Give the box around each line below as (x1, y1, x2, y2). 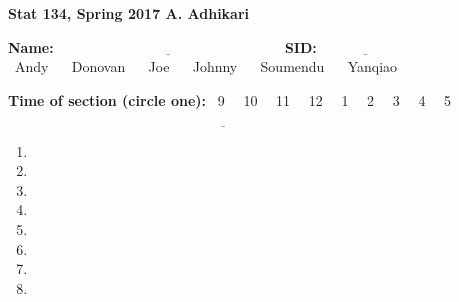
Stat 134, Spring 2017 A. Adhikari (8, 3, 250, 23)
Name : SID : (8, 36, 317, 57)
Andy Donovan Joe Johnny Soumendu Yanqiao (14, 56, 398, 77)
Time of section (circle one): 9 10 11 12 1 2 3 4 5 (8, 89, 452, 110)
